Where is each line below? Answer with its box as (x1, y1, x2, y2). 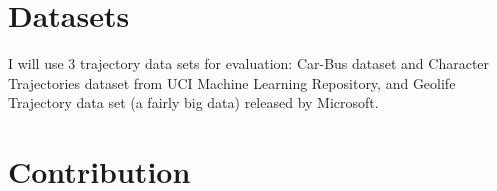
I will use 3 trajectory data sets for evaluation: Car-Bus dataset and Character (8, 53, 490, 74)
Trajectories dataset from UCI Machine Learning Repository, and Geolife (8, 72, 456, 93)
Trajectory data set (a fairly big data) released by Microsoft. (8, 92, 379, 113)
